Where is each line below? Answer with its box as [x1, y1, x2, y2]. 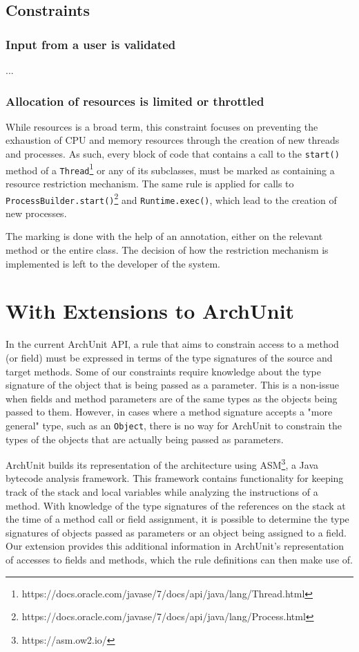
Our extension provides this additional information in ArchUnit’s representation [6, 539, 344, 553]
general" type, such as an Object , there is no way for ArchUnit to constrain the [6, 418, 342, 432]
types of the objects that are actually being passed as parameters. [6, 431, 284, 446]
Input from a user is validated [6, 35, 176, 53]
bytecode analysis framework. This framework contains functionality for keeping [6, 471, 344, 485]
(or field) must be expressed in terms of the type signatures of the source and [6, 350, 333, 364]
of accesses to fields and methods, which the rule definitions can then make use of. [6, 552, 353, 566]
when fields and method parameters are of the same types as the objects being [6, 391, 338, 405]
